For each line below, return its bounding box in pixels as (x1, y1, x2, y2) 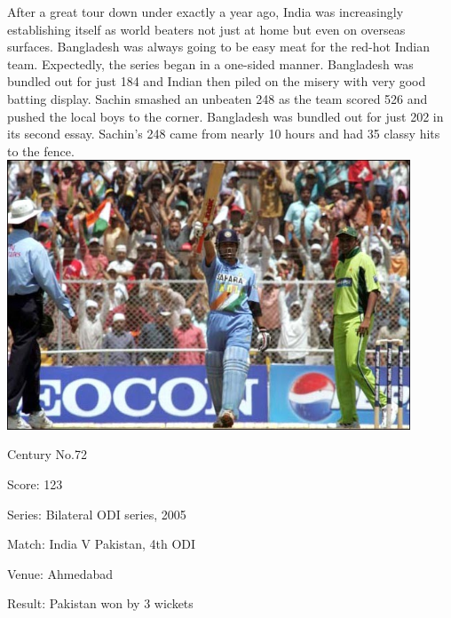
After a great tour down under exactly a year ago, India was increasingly (7, 3, 404, 20)
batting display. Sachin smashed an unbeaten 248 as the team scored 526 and (7, 89, 428, 107)
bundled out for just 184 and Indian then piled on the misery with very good (7, 72, 426, 91)
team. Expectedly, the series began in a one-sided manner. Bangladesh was (7, 54, 414, 73)
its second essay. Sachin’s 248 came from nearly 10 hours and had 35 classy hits (7, 124, 440, 143)
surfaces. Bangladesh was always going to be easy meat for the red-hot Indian (7, 37, 430, 56)
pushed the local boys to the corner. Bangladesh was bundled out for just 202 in (7, 107, 444, 125)
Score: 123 (7, 474, 63, 493)
